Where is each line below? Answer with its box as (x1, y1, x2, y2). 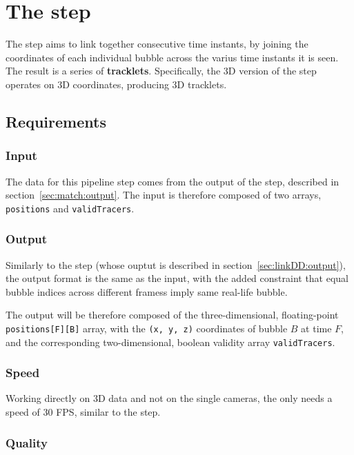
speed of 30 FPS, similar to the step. (6, 405, 161, 419)
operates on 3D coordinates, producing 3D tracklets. (6, 77, 227, 91)
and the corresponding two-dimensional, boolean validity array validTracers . (6, 334, 335, 349)
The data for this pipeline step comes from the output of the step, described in (6, 174, 340, 188)
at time (301, 321, 332, 335)
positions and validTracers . (6, 201, 135, 215)
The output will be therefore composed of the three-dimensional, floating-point (6, 307, 339, 322)
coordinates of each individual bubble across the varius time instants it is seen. (6, 50, 339, 64)
